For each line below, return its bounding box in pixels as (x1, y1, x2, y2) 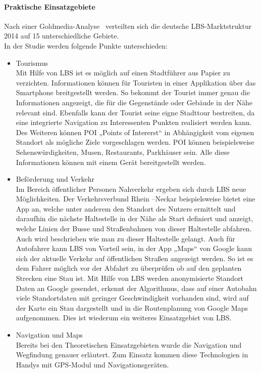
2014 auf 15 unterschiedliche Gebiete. (4, 30, 119, 41)
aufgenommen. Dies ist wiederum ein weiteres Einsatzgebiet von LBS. (16, 312, 232, 323)
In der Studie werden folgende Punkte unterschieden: (4, 40, 168, 51)
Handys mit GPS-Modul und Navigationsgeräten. (16, 359, 169, 369)
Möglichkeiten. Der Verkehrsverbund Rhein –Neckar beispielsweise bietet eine (16, 193, 255, 204)
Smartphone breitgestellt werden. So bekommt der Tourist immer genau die (16, 87, 250, 98)
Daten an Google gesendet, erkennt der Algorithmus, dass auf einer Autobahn (16, 282, 257, 293)
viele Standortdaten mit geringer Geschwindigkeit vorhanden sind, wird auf (16, 293, 249, 303)
